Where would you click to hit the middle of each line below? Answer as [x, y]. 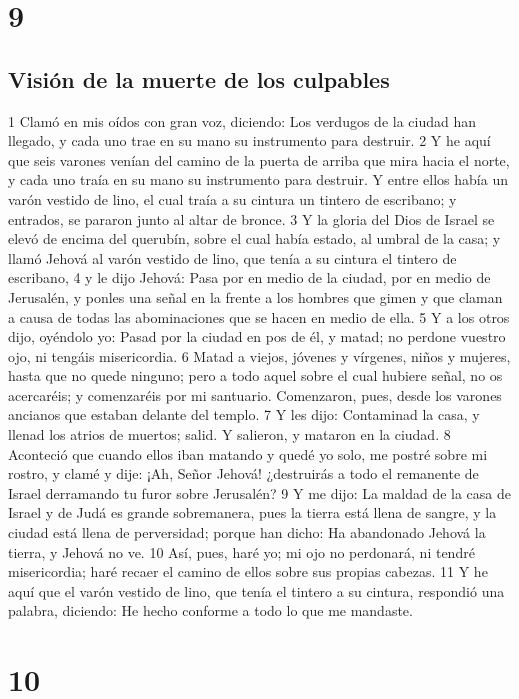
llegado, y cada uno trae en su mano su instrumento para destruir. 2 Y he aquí [249, 140]
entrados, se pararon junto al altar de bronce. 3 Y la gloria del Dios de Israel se [251, 218]
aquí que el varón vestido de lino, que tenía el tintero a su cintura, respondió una [256, 590]
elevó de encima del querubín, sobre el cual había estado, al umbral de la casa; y [254, 238]
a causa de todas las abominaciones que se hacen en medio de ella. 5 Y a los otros [259, 316]
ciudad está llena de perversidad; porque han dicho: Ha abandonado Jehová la [247, 532]
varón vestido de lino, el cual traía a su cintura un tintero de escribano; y [232, 198]
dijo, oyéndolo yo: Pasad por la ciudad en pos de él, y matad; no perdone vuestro [257, 336]
